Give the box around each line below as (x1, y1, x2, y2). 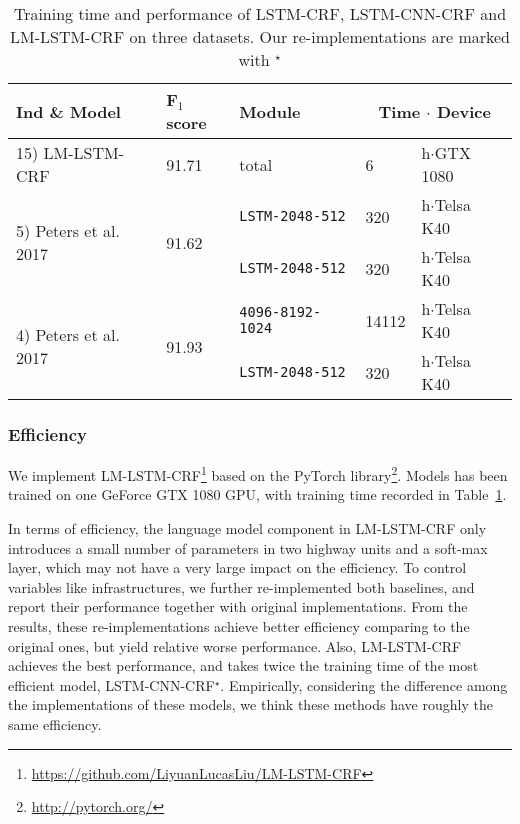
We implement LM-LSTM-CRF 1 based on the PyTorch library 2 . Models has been (8, 462, 508, 485)
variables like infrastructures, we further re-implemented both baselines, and (8, 576, 475, 597)
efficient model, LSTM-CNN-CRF (8, 674, 215, 695)
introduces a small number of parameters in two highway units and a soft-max (8, 537, 488, 558)
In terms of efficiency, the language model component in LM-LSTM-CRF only (8, 518, 487, 539)
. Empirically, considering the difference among (220, 674, 508, 695)
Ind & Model (16, 99, 121, 123)
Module (239, 99, 301, 123)
